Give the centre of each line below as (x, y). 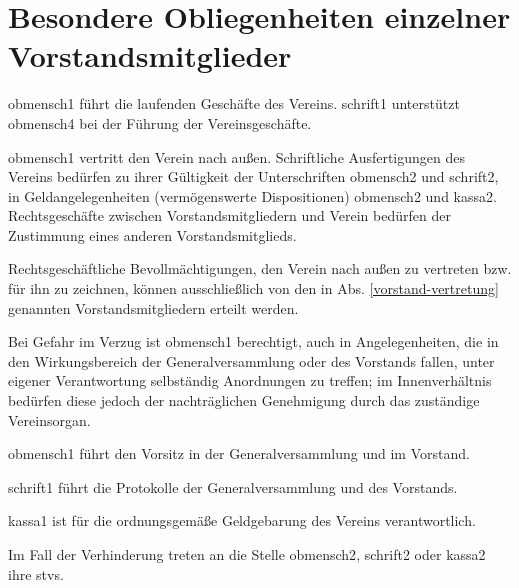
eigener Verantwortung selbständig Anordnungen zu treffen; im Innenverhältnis (250, 380)
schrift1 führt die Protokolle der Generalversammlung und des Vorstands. (233, 486)
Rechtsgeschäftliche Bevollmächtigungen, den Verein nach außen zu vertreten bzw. (260, 268)
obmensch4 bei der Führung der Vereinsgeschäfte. (160, 122)
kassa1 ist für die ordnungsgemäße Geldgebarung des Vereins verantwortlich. (242, 520)
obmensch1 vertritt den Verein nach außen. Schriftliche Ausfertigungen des (237, 156)
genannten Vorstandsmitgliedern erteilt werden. (153, 307)
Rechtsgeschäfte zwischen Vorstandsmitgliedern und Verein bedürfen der (229, 215)
